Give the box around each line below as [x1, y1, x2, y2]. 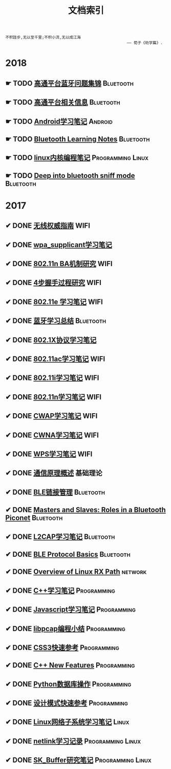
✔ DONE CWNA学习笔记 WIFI [5, 431, 99, 439]
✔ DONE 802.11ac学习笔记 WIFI [5, 355, 105, 363]
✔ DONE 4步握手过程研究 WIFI [5, 278, 101, 287]
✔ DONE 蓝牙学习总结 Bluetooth [5, 316, 106, 326]
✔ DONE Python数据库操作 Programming [5, 680, 132, 689]
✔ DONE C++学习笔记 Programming [5, 586, 115, 595]
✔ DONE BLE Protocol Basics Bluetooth [5, 550, 131, 559]
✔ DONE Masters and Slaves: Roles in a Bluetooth [5, 505, 166, 514]
